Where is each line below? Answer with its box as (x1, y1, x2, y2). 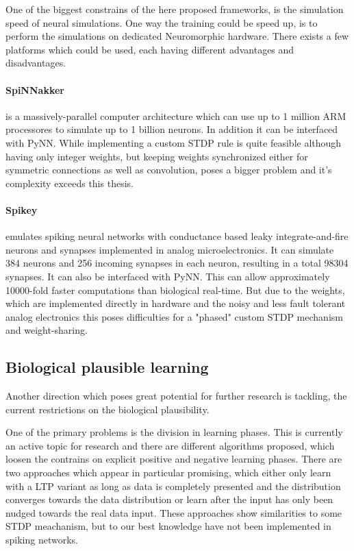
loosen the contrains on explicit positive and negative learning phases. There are (5, 452, 342, 466)
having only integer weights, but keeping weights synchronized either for (5, 149, 308, 163)
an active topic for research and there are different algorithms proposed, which (5, 438, 335, 452)
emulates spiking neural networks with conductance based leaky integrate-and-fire (5, 229, 349, 243)
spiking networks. (5, 532, 78, 547)
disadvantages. (5, 56, 66, 70)
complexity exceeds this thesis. (5, 175, 134, 190)
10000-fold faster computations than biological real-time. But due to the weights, (5, 282, 345, 297)
